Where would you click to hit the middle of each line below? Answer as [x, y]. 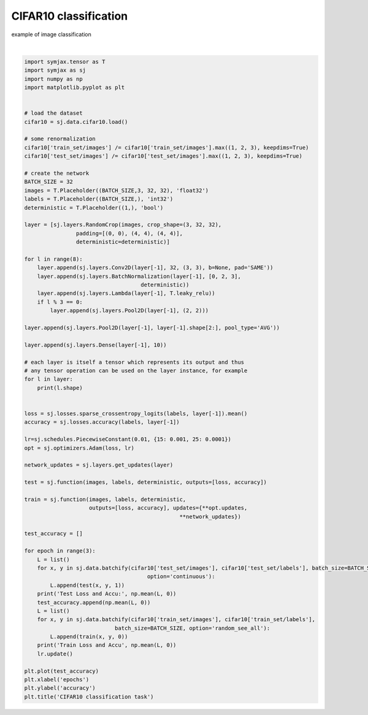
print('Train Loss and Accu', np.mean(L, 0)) [107, 645]
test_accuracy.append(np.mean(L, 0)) [94, 602]
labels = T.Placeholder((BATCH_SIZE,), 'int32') [99, 199]
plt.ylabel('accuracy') [60, 688]
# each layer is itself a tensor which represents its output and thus [134, 362]
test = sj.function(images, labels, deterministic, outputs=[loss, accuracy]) [145, 482]
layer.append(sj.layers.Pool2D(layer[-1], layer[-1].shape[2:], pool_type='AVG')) [152, 328]
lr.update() [55, 654]
